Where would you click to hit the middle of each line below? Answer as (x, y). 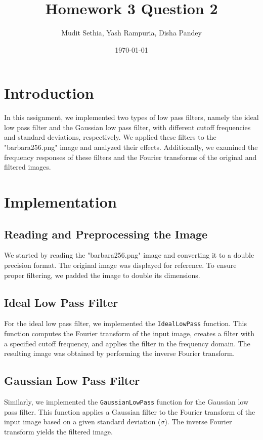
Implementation (60, 202)
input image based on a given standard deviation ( (82, 422)
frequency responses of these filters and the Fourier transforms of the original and (130, 157)
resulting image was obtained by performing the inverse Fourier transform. (120, 353)
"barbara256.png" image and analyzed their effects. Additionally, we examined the (131, 147)
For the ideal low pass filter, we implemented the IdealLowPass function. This (125, 323)
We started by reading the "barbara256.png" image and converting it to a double (129, 255)
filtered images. (28, 167)
